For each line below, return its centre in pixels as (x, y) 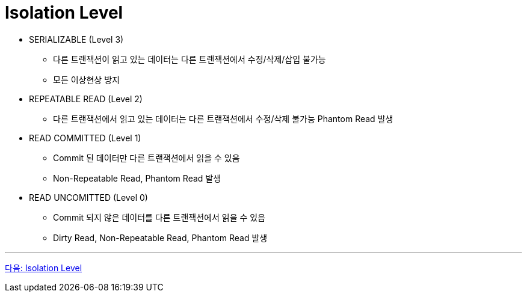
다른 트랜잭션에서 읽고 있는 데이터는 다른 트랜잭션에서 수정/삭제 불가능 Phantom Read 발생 (223, 118)
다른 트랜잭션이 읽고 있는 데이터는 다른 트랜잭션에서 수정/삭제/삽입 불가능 (190, 59)
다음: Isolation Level (44, 268)
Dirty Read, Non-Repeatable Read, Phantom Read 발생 (160, 237)
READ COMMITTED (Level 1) (85, 138)
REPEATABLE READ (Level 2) (86, 99)
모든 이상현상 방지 (86, 79)
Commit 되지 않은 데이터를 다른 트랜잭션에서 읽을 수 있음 (159, 217)
